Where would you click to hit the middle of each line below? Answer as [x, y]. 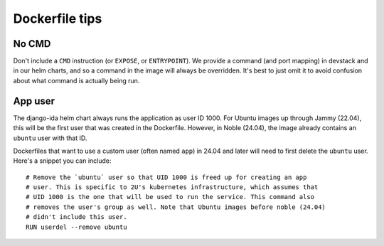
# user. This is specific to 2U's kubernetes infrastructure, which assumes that [172, 187]
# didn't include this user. [76, 217]
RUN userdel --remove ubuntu [76, 227]
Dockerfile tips [58, 18]
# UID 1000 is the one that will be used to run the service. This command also [170, 197]
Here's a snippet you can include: [62, 161]
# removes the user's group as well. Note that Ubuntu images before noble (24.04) [176, 207]
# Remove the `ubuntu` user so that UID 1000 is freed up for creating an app [166, 177]
